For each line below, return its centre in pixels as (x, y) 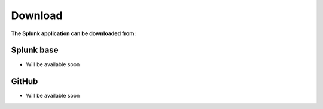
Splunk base (35, 50)
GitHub (25, 81)
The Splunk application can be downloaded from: (74, 33)
